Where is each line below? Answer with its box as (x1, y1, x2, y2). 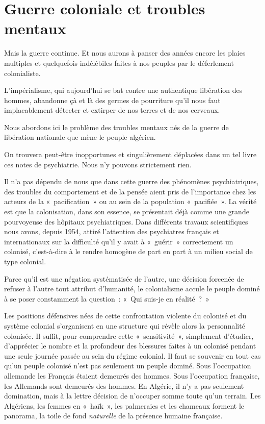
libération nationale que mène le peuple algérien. (4, 132, 156, 142)
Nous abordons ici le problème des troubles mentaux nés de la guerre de (4, 121, 229, 132)
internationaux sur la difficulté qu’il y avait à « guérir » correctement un (4, 236, 233, 246)
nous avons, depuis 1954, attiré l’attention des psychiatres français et (4, 226, 219, 237)
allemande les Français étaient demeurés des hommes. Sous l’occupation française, (4, 370, 260, 381)
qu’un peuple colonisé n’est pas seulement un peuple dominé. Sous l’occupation (4, 360, 251, 371)
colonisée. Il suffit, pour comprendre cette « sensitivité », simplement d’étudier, (4, 330, 254, 341)
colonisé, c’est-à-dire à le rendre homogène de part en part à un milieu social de (4, 246, 253, 257)
